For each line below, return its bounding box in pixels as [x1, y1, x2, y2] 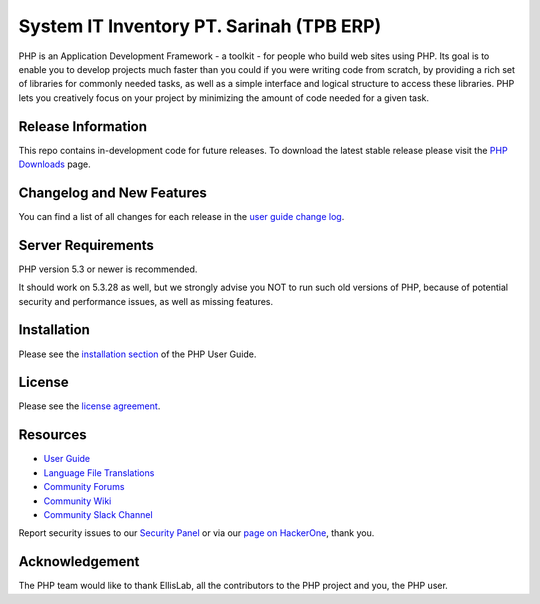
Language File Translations [43, 466, 155, 479]
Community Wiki [43, 495, 112, 507]
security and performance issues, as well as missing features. [18, 295, 274, 307]
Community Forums [43, 481, 125, 493]
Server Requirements [18, 236, 155, 254]
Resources [18, 426, 87, 444]
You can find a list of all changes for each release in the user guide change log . [18, 210, 345, 222]
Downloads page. [18, 158, 92, 170]
